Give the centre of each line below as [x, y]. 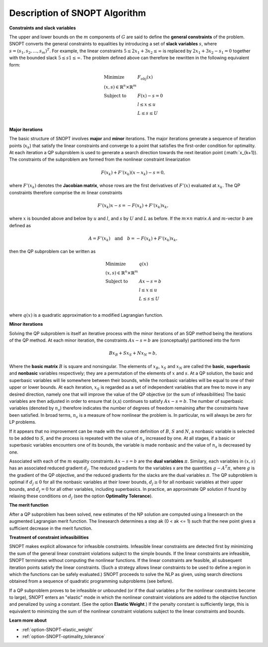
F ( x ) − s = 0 [150, 96]
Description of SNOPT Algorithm [78, 13]
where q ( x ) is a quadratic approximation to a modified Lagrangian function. [86, 315]
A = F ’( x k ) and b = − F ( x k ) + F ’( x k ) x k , [133, 239]
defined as [20, 225]
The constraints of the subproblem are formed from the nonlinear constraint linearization [100, 160]
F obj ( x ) [145, 78]
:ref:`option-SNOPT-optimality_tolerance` [63, 637]
